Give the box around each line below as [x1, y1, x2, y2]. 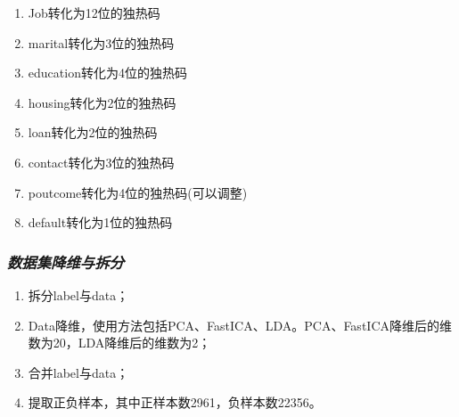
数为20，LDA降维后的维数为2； [28, 333, 211, 352]
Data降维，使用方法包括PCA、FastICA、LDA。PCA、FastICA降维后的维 [28, 315, 452, 334]
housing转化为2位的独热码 [28, 93, 176, 111]
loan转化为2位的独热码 [28, 123, 158, 142]
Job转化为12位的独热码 [28, 4, 160, 21]
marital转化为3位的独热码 [28, 33, 175, 52]
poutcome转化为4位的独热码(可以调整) [28, 183, 248, 201]
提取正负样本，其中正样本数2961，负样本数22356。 [28, 393, 322, 412]
